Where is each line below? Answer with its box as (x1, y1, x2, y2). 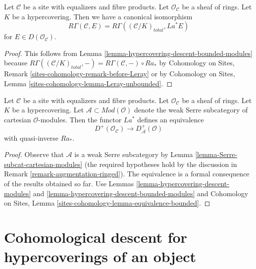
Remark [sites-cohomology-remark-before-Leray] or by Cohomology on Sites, (4, 68, 235, 79)
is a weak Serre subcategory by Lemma (74, 149, 193, 160)
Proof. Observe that (4, 149, 64, 160)
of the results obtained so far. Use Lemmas (4, 178, 134, 188)
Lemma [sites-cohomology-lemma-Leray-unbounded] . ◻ (4, 78, 173, 88)
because (4, 57, 28, 68)
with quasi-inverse (4, 132, 58, 143)
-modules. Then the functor (38, 114, 122, 124)
